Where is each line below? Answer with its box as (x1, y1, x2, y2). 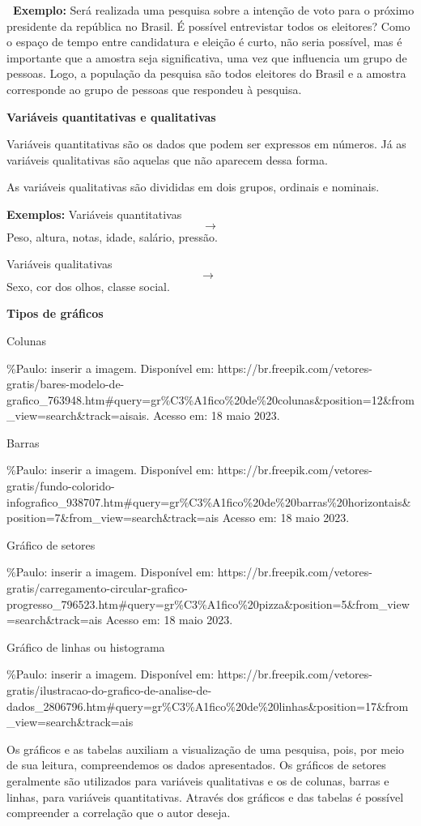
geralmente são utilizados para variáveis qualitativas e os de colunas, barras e (6, 772, 389, 789)
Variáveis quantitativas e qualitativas (6, 108, 216, 125)
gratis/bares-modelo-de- (6, 375, 125, 392)
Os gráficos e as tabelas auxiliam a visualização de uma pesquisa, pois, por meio (6, 740, 405, 757)
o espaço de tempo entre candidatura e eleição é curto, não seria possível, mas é (6, 33, 402, 50)
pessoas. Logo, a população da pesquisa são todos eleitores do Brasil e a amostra (6, 65, 406, 82)
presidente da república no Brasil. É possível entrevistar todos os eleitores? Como (6, 17, 410, 34)
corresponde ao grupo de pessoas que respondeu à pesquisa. (6, 80, 302, 97)
